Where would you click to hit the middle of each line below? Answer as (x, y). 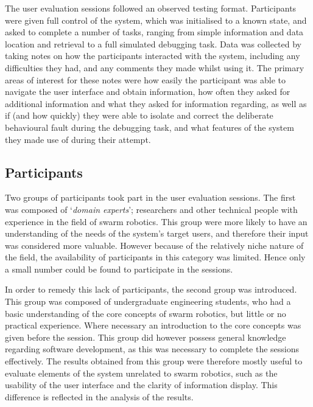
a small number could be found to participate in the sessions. (119, 269)
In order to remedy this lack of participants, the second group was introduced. (151, 289)
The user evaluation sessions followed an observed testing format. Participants (151, 8)
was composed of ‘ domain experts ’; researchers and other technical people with (151, 209)
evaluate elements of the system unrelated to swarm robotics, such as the (141, 373)
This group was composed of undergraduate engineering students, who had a (148, 301)
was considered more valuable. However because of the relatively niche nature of (154, 245)
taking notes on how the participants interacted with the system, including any (153, 56)
